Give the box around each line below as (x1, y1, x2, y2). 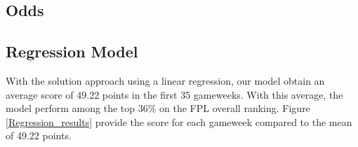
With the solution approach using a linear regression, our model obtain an (6, 73, 325, 87)
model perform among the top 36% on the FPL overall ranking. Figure (6, 101, 310, 115)
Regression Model (6, 41, 138, 62)
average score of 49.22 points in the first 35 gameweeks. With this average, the (6, 87, 343, 101)
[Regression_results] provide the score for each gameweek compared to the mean (6, 114, 352, 129)
